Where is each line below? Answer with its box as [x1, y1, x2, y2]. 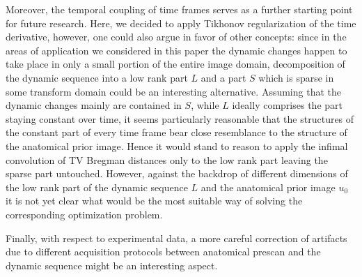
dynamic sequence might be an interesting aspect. [6, 257, 218, 272]
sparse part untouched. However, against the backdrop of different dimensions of [6, 166, 348, 181]
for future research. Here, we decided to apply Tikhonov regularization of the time [6, 15, 356, 30]
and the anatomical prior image [200, 179, 336, 194]
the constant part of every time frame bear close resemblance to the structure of [6, 125, 347, 140]
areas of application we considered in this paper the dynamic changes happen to [6, 43, 347, 57]
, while [191, 98, 219, 112]
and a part [200, 70, 246, 84]
